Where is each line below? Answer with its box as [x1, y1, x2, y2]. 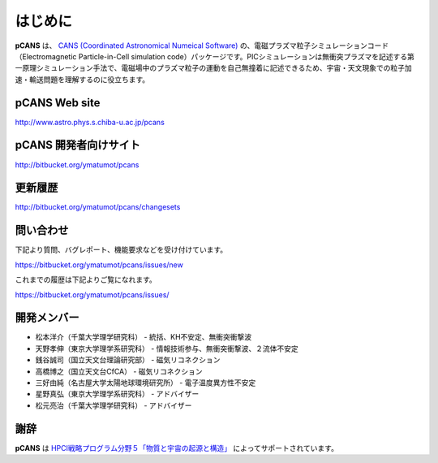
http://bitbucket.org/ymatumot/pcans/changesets [15, 202, 181, 212]
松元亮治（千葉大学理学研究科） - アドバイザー [35, 400, 192, 410]
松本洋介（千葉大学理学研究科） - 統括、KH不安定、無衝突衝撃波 [35, 332, 252, 342]
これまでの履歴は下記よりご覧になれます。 [15, 275, 157, 284]
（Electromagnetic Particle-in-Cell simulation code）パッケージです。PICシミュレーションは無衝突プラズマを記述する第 [15, 51, 415, 61]
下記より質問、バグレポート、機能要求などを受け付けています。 [15, 244, 228, 255]
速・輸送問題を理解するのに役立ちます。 [15, 74, 150, 84]
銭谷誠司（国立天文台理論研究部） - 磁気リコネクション [35, 355, 221, 365]
